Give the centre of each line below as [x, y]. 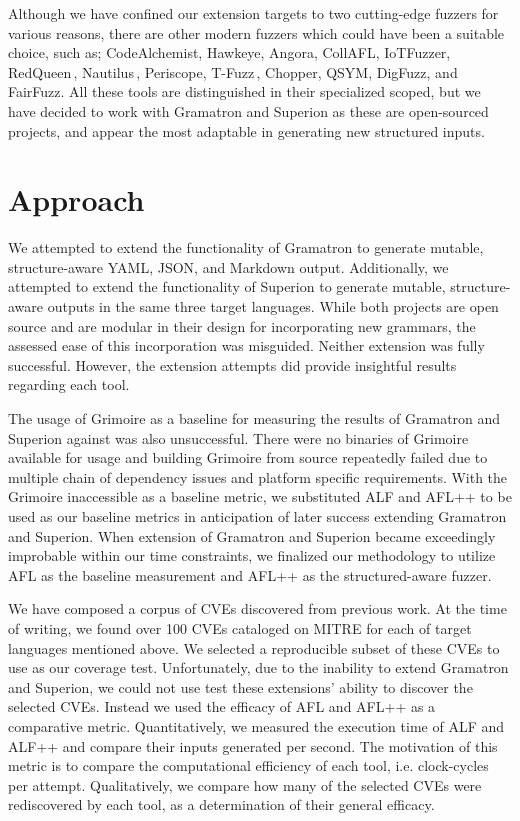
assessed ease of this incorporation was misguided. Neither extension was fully [246, 345]
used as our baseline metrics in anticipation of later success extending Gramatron [257, 516]
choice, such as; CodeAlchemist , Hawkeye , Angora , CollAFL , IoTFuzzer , [229, 52]
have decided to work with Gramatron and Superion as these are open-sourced [248, 110]
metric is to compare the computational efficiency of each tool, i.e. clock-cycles [248, 765]
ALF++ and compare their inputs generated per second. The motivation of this [253, 745]
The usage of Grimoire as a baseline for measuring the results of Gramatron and [254, 418]
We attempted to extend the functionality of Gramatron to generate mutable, [246, 247]
